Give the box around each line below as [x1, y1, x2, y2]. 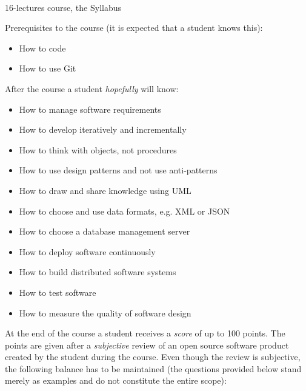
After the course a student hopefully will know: [5, 82, 179, 95]
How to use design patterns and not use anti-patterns [19, 164, 218, 176]
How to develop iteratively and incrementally [19, 123, 187, 136]
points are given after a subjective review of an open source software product [5, 338, 289, 351]
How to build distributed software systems [19, 266, 176, 278]
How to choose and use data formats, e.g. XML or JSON [19, 204, 230, 217]
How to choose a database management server [19, 225, 190, 238]
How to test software [19, 286, 96, 298]
